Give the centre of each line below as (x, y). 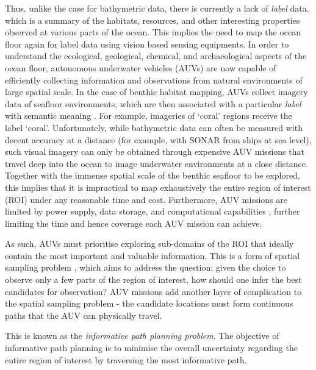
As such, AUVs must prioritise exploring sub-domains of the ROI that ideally (149, 244)
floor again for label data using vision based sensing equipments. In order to (147, 44)
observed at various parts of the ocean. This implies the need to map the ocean (153, 32)
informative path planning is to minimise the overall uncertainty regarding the (151, 348)
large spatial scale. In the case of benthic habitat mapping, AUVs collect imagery (156, 92)
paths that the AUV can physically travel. (84, 315)
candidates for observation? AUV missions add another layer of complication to (153, 291)
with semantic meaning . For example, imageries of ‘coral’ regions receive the (149, 116)
